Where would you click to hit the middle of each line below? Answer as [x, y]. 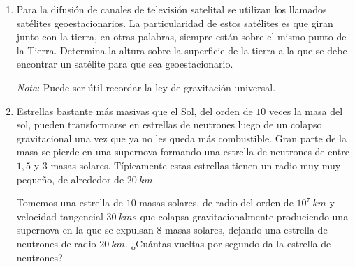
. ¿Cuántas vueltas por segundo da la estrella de [228, 243]
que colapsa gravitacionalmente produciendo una [244, 216]
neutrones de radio [56, 243]
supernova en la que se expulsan [85, 230]
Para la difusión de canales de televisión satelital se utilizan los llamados [172, 9]
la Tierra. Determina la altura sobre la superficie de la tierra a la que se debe [182, 50]
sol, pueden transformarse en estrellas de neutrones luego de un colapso [169, 124]
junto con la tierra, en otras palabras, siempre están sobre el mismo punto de [181, 37]
